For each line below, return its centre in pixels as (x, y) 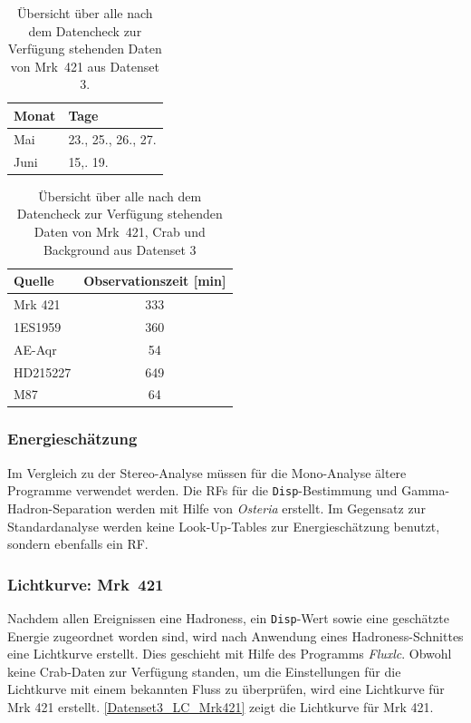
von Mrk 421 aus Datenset (85, 66)
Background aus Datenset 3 (120, 249)
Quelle (34, 281)
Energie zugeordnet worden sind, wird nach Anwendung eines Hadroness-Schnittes (235, 635)
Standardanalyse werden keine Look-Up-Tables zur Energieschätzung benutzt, (224, 526)
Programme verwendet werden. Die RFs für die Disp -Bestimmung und (202, 490)
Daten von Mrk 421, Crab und (120, 231)
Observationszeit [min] (155, 281)
